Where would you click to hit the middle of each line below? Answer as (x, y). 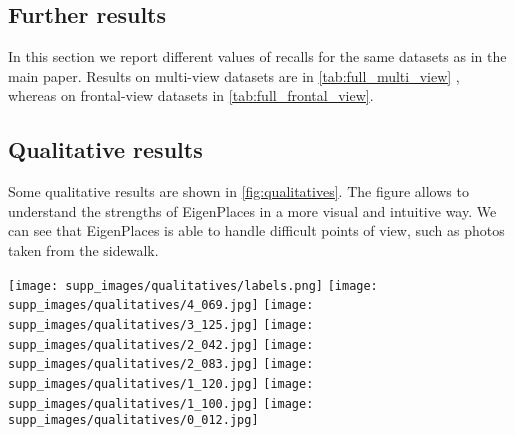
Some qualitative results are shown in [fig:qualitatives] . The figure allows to (238, 191)
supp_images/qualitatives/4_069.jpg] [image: (161, 305)
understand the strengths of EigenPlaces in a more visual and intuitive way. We (252, 210)
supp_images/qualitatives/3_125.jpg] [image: (161, 324)
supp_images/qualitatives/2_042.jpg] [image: (161, 344)
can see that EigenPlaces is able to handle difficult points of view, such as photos (256, 230)
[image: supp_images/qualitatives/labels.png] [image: (193, 285)
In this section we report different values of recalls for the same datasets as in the (257, 56)
